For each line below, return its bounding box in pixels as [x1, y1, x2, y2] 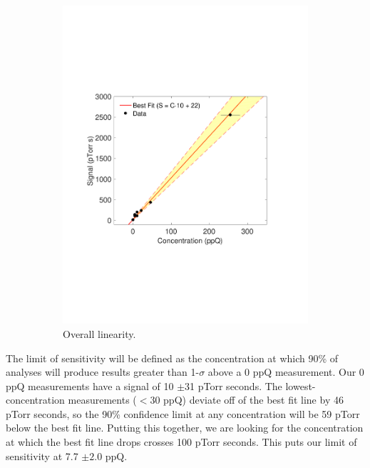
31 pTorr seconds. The [185, 378, 282, 393]
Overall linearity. [63, 326, 136, 341]
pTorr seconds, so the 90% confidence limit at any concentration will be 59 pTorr [6, 406, 360, 421]
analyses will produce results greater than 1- [6, 364, 200, 379]
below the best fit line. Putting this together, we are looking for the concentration [6, 420, 364, 435]
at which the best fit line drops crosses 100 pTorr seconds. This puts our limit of [6, 434, 357, 449]
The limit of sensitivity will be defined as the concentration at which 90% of [6, 350, 339, 365]
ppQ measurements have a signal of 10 [6, 378, 174, 393]
